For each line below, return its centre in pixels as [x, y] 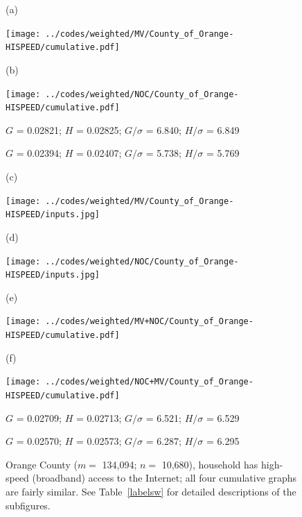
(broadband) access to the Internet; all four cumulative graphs [165, 478]
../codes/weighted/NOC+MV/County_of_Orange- [149, 382]
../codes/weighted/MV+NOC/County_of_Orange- [149, 322]
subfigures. [28, 505]
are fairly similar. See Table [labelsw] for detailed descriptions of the [151, 491]
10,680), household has [210, 464]
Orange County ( [42, 464]
